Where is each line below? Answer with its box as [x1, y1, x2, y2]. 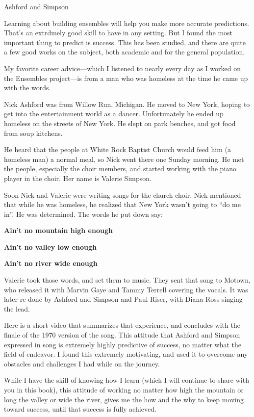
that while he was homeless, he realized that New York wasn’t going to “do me [4, 199, 241, 209]
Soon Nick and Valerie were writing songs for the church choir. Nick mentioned [4, 189, 241, 200]
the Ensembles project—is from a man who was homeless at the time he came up [4, 73, 248, 83]
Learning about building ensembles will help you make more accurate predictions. [4, 18, 249, 28]
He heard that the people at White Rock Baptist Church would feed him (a [4, 144, 231, 155]
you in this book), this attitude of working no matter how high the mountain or [4, 385, 244, 394]
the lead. [4, 303, 30, 313]
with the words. [4, 82, 51, 93]
